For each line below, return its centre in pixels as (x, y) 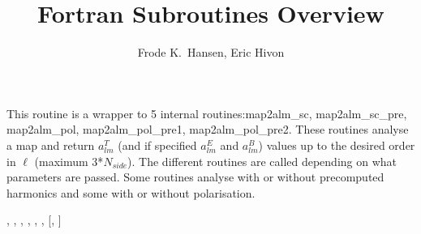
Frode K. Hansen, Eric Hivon (211, 52)
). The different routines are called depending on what (262, 161)
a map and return (51, 145)
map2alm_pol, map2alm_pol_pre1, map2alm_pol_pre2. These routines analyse (208, 129)
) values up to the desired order (337, 145)
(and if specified (157, 145)
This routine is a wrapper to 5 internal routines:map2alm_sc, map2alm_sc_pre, (207, 113)
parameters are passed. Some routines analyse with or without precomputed (195, 177)
